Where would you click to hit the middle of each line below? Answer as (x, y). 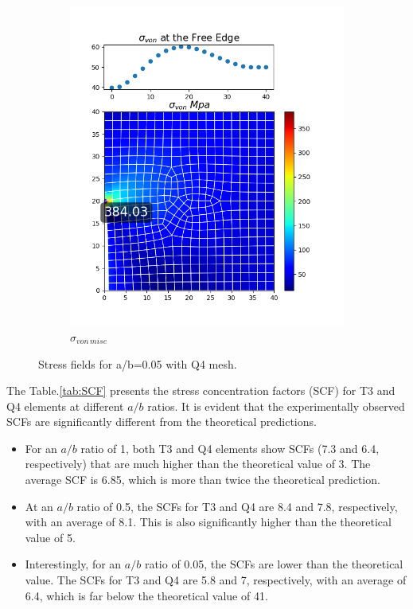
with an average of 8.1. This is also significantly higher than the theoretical (208, 522)
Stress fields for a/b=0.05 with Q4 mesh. (138, 363)
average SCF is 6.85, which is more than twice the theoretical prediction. (203, 480)
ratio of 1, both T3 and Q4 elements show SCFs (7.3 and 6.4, (230, 448)
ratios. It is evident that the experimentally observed (276, 406)
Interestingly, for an (73, 564)
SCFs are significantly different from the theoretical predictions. (162, 422)
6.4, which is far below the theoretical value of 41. (146, 595)
